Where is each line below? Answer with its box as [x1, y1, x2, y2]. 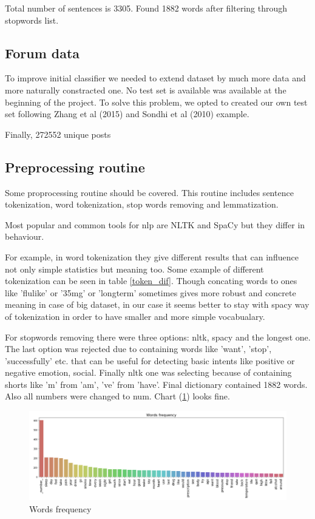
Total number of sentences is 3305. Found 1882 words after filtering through [5, 2, 288, 14]
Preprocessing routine [5, 157, 145, 176]
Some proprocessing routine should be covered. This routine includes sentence [5, 186, 294, 198]
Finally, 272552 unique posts [5, 127, 111, 140]
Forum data [5, 43, 80, 62]
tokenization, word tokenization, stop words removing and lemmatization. [5, 198, 279, 211]
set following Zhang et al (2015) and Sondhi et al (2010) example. [5, 107, 249, 120]
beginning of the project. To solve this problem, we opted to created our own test [5, 95, 308, 108]
